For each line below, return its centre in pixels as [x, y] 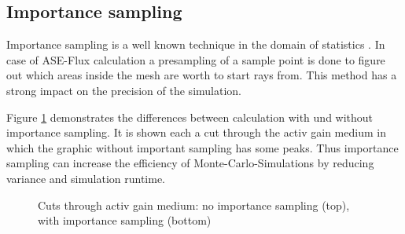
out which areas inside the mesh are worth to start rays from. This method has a [202, 75]
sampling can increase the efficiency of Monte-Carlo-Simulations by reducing [190, 163]
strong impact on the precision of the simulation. [124, 90]
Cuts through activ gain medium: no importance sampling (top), [194, 205]
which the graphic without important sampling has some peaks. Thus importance [202, 147]
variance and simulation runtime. [86, 178]
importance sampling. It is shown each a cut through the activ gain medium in [196, 132]
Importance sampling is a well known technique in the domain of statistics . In [196, 44]
